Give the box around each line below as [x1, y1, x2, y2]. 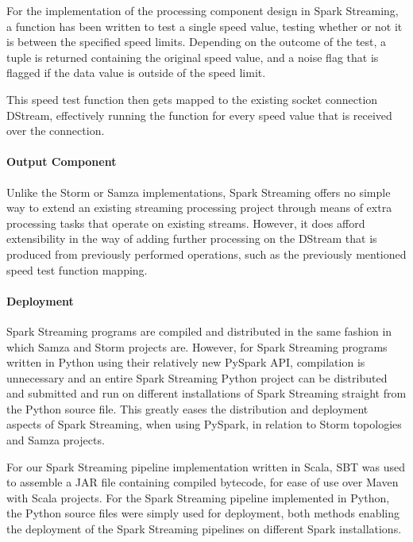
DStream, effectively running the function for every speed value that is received [6, 106, 392, 123]
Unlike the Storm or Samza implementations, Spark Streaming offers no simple [6, 183, 391, 200]
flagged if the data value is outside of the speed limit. [6, 64, 266, 81]
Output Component [6, 153, 117, 170]
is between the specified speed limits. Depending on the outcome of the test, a [6, 33, 387, 50]
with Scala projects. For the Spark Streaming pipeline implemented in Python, [6, 489, 390, 505]
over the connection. [6, 122, 105, 139]
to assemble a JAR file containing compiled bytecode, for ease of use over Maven [6, 474, 399, 490]
